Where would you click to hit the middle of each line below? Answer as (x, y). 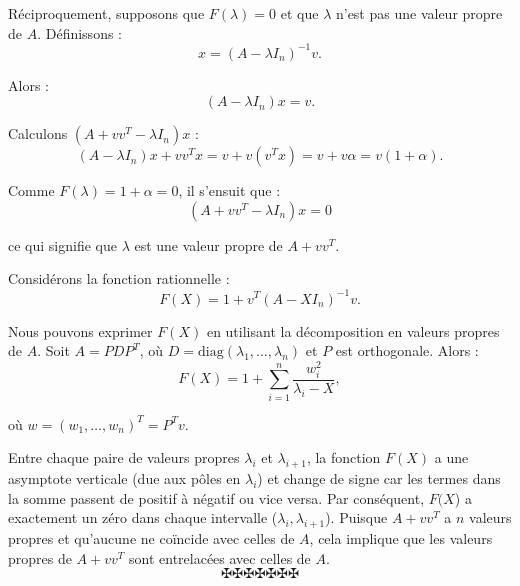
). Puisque (356, 517)
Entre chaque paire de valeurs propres (124, 457)
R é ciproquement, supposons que (106, 13)
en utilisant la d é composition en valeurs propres (353, 330)
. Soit (53, 350)
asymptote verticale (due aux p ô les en (124, 478)
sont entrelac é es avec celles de (220, 557)
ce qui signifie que (62, 244)
